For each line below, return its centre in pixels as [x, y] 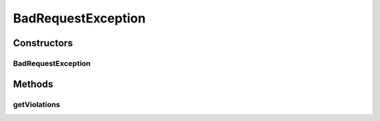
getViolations [37, 104]
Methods [33, 84]
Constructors [43, 43]
